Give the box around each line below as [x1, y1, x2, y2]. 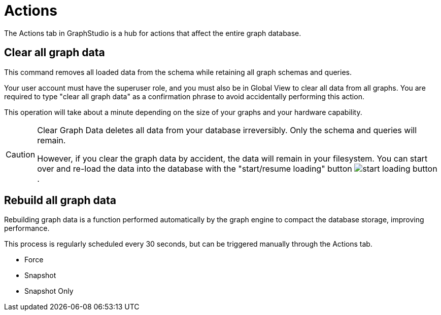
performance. [4, 224, 50, 233]
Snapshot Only [24, 287, 74, 296]
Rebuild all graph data [4, 194, 116, 207]
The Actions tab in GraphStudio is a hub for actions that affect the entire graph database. [4, 28, 301, 37]
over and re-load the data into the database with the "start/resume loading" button [37, 163, 352, 174]
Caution [6, 149, 36, 160]
